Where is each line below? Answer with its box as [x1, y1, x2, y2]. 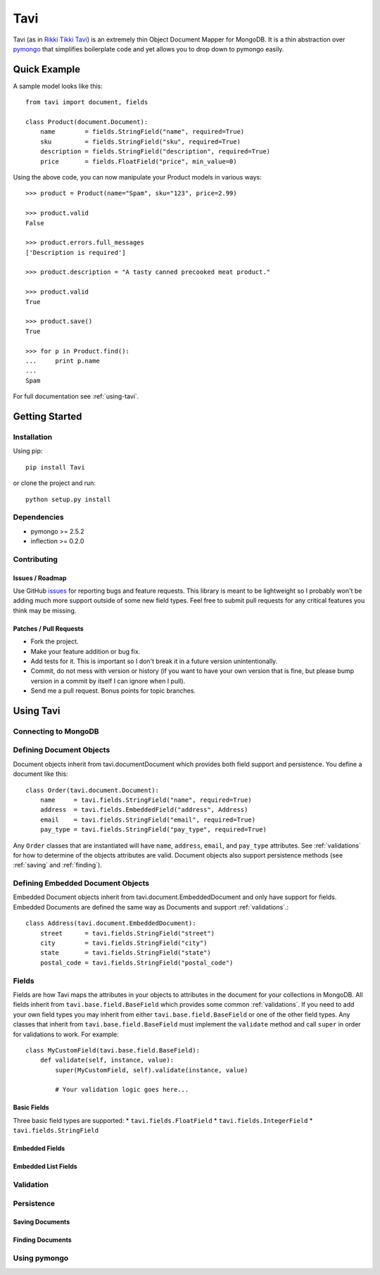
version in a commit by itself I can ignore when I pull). [30, 677, 186, 685]
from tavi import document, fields [25, 99, 148, 106]
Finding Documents [13, 1236, 72, 1244]
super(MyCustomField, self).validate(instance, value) [55, 1066, 248, 1074]
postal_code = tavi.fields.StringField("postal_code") [39, 958, 234, 967]
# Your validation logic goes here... [55, 1086, 189, 1094]
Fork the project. [30, 637, 79, 646]
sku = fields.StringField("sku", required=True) [39, 137, 241, 146]
